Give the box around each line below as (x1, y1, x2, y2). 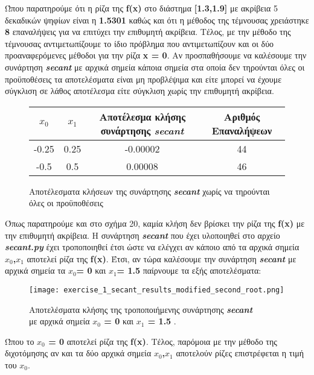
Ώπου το (5, 335, 34, 347)
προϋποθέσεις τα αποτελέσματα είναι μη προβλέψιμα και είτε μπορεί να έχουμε (5, 72, 282, 85)
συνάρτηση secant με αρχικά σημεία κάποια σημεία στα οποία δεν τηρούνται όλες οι (5, 60, 305, 73)
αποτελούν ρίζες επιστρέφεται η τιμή (176, 347, 304, 359)
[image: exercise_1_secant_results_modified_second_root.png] (29, 285, 284, 294)
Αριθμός (223, 109, 260, 124)
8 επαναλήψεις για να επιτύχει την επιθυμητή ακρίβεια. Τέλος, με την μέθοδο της (5, 25, 291, 38)
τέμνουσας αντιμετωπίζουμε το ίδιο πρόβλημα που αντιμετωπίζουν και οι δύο (5, 37, 274, 49)
